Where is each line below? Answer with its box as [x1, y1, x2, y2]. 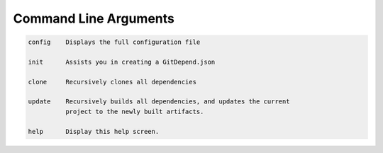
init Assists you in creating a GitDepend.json [28, 57, 216, 66]
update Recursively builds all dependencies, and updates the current [28, 98, 290, 106]
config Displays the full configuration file [28, 38, 201, 46]
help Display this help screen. [28, 127, 160, 135]
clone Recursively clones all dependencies [28, 78, 196, 86]
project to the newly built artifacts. [65, 107, 204, 115]
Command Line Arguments [13, 11, 175, 26]
